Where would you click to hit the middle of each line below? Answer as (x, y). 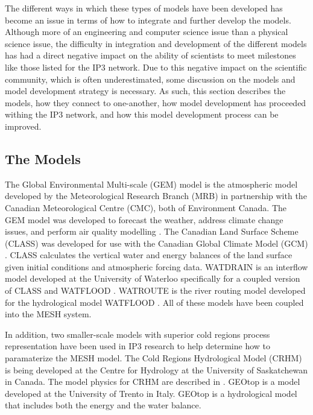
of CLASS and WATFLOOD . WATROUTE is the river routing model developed (155, 290)
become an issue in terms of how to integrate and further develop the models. (148, 20)
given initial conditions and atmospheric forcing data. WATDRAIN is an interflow (156, 266)
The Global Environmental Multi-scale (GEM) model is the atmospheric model (151, 184)
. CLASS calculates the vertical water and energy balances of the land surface (149, 255)
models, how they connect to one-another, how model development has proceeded (156, 102)
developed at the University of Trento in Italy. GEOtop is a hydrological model (151, 393)
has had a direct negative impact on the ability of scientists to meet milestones (150, 55)
